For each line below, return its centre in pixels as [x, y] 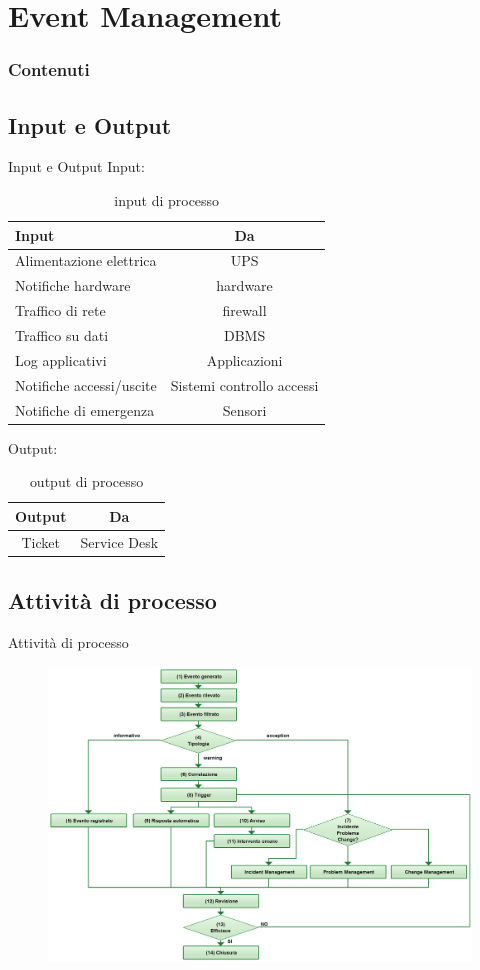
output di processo [86, 481]
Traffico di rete [60, 310]
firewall [244, 310]
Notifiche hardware [73, 285]
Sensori [244, 409]
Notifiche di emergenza [85, 409]
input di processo [167, 200]
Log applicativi [61, 359]
